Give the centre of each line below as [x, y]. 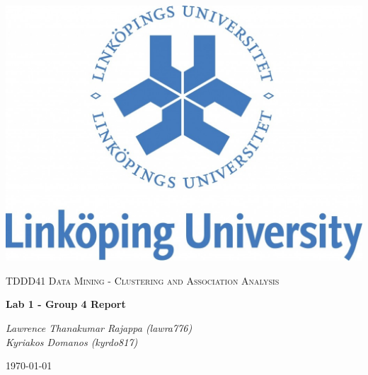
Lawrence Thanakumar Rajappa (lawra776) [99, 328]
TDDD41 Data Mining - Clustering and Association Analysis [143, 280]
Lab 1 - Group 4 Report [66, 304]
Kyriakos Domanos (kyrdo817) [72, 341]
